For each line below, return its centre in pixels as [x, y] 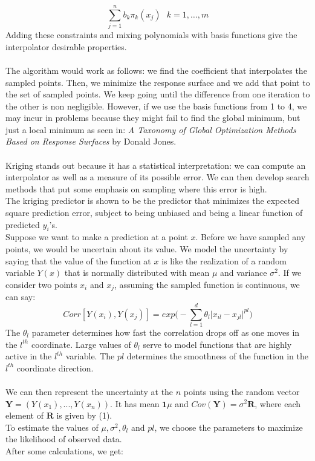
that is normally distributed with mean [137, 273]
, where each [278, 403]
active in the [29, 356]
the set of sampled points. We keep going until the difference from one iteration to [158, 94]
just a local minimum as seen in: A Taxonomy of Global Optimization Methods [151, 129]
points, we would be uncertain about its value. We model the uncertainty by [147, 249]
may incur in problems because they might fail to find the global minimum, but [153, 118]
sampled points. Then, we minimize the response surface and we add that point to [158, 82]
